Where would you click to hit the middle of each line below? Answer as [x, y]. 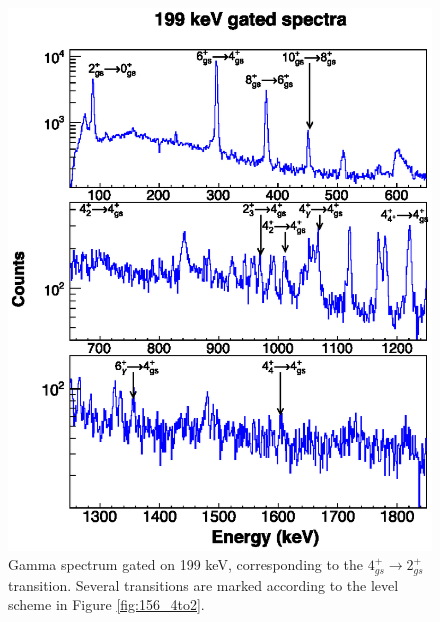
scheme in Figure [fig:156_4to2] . [106, 604]
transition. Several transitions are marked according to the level [203, 584]
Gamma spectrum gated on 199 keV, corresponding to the [186, 564]
